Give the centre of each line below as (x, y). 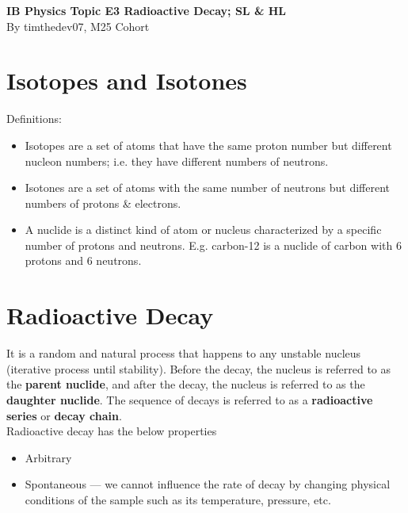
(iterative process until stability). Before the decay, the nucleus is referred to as (199, 368)
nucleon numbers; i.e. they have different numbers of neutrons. (177, 161)
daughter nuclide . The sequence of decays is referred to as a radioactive (190, 399)
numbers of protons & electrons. (103, 203)
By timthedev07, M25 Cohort (78, 26)
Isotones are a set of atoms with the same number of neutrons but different (208, 188)
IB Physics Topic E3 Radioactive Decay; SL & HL (147, 10)
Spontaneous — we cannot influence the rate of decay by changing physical (208, 484)
